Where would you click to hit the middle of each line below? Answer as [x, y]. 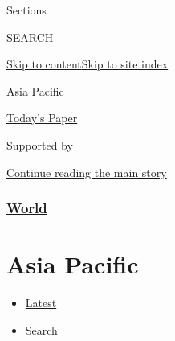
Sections [26, 10]
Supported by [40, 144]
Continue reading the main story [87, 172]
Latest [41, 303]
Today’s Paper [42, 118]
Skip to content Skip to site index [87, 64]
